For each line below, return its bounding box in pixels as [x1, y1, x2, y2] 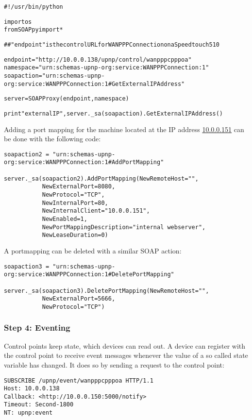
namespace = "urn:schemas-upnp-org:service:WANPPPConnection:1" [4, 64, 209, 71]
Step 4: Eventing [4, 321, 70, 334]
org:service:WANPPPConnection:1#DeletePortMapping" [4, 271, 174, 278]
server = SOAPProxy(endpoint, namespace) [4, 95, 129, 102]
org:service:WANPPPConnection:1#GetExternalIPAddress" [4, 80, 185, 87]
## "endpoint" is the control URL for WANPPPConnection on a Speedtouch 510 [4, 41, 219, 48]
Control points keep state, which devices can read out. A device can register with [4, 340, 246, 351]
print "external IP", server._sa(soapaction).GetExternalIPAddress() [4, 110, 223, 117]
